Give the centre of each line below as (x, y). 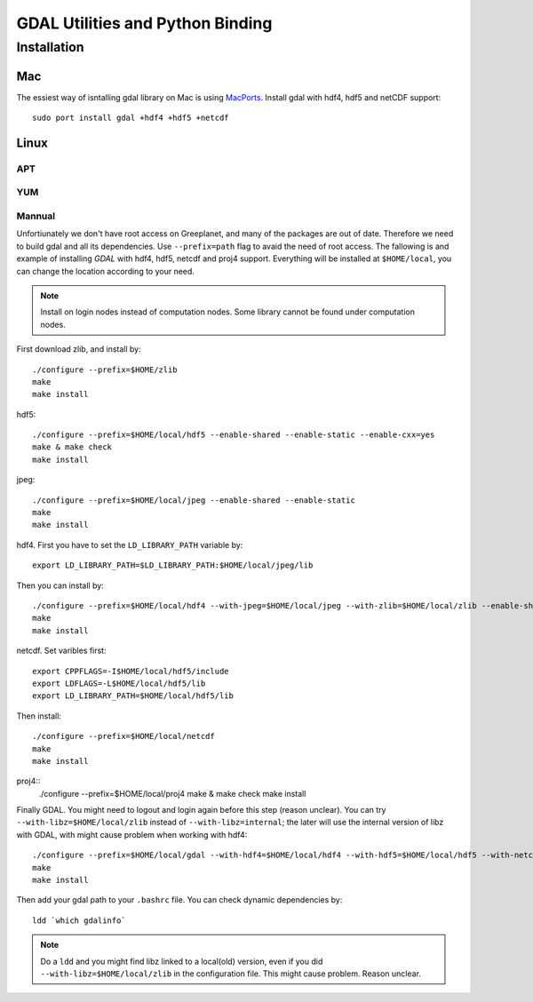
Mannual (36, 216)
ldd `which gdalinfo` (79, 920)
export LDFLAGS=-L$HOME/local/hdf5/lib (119, 683)
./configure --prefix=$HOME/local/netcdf (123, 736)
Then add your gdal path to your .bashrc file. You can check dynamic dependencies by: (179, 900)
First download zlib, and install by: (79, 349)
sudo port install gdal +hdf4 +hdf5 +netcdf (131, 118)
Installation (50, 47)
